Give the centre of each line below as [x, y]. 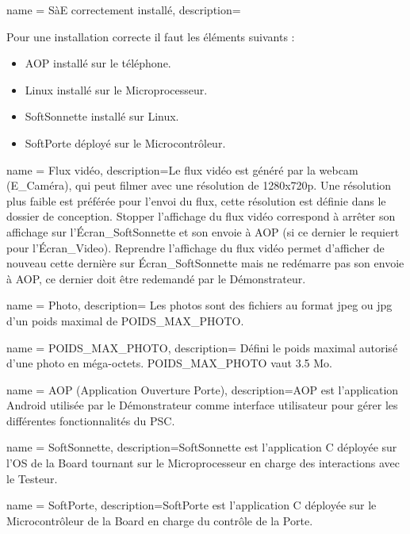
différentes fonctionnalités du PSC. [91, 420]
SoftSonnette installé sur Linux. [102, 116]
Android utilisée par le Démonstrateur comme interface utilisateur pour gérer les [202, 405]
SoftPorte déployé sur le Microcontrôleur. [125, 142]
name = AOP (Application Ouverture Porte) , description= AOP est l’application [203, 389]
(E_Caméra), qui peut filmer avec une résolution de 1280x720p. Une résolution [199, 185]
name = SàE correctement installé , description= [124, 10]
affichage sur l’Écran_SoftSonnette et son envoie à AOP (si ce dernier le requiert [203, 231]
